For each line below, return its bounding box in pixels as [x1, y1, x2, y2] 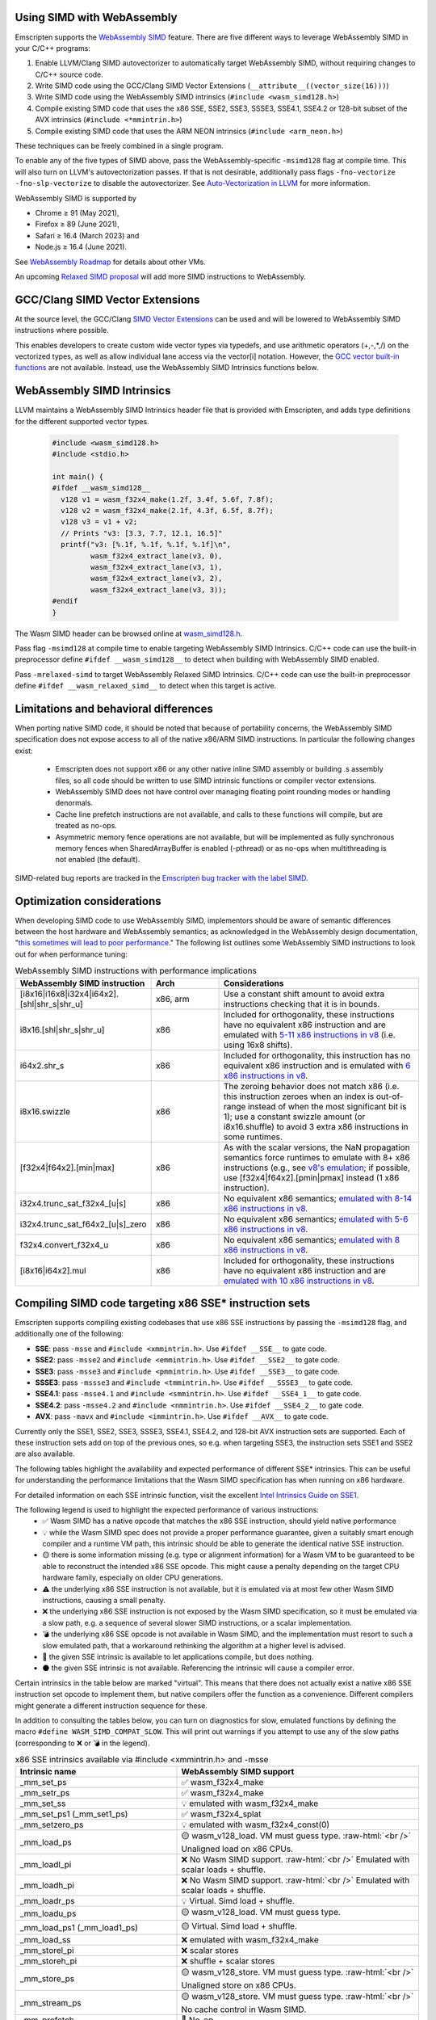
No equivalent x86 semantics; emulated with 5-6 [223, 1213, 409, 1224]
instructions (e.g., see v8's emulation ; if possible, [223, 1162, 411, 1173]
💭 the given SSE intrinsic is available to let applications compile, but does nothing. [42, 1652, 314, 1661]
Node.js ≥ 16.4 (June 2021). [35, 242, 128, 252]
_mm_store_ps [19, 1972, 75, 1984]
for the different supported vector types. [15, 416, 149, 426]
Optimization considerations [15, 894, 161, 908]
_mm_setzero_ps [19, 1819, 84, 1830]
